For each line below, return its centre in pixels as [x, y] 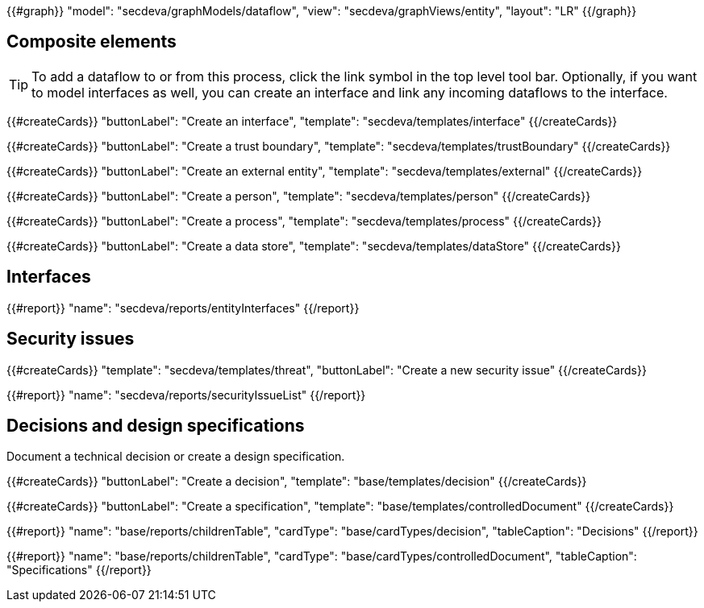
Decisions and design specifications [156, 425]
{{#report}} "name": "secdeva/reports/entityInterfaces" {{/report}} [183, 308]
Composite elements [92, 42]
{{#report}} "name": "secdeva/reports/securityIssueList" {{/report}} [186, 395]
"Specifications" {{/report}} [79, 570]
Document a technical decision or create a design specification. [176, 457]
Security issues [71, 339]
